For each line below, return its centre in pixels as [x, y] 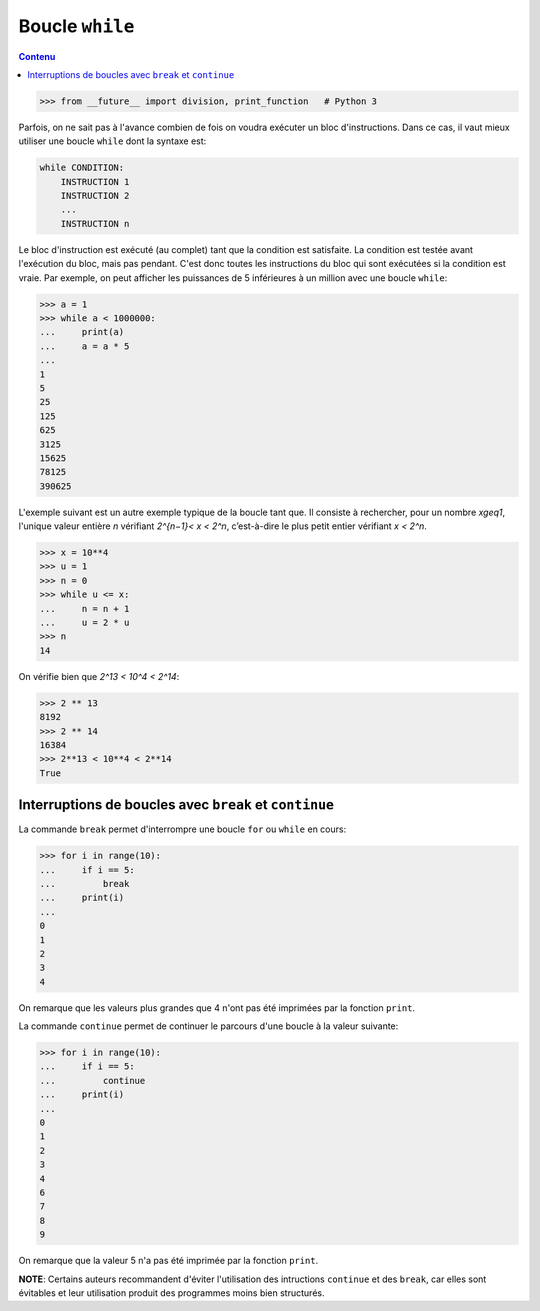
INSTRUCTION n [95, 223]
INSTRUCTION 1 [95, 181]
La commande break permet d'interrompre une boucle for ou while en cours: [182, 829]
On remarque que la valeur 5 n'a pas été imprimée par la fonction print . [168, 1261]
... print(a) [82, 332]
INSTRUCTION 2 [95, 196]
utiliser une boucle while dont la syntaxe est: [112, 141]
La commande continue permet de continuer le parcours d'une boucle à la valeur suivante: [208, 1026]
